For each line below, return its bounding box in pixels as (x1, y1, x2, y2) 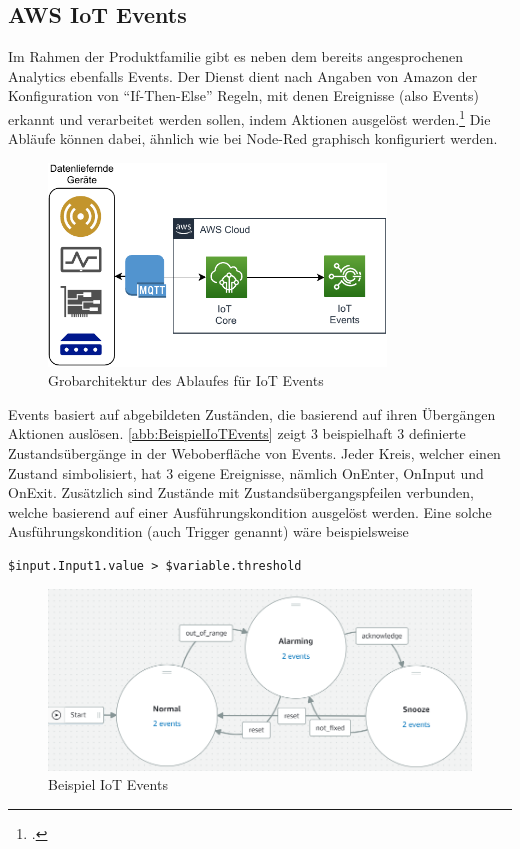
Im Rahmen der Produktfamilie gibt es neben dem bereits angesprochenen (8, 46, 463, 67)
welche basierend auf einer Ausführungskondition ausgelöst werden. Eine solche (8, 501, 492, 522)
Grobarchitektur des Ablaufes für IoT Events (48, 370, 324, 391)
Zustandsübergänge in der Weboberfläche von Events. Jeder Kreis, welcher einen (8, 442, 501, 463)
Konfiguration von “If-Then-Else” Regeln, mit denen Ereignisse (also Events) (8, 85, 480, 106)
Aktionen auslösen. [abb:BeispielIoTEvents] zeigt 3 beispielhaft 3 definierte (8, 423, 466, 444)
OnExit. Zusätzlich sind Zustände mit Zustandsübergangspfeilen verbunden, (8, 482, 474, 503)
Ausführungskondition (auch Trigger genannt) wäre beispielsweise (8, 521, 409, 542)
